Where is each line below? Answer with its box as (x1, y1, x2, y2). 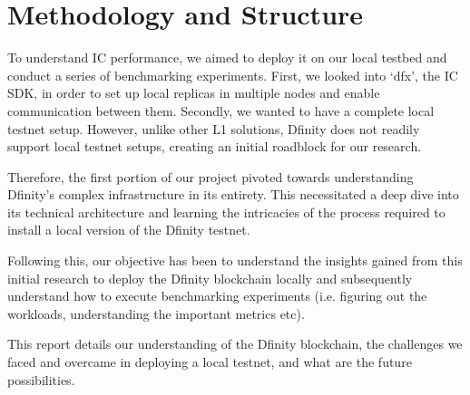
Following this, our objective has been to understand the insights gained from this (7, 251, 463, 270)
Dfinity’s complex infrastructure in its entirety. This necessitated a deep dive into (7, 185, 459, 204)
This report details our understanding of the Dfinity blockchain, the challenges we (7, 334, 463, 353)
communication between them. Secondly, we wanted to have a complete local (7, 101, 435, 120)
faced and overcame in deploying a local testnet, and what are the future (7, 352, 412, 371)
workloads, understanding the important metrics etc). (7, 303, 305, 323)
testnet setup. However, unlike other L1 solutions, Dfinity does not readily (7, 119, 420, 138)
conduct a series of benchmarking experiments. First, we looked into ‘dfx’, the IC (7, 65, 458, 84)
